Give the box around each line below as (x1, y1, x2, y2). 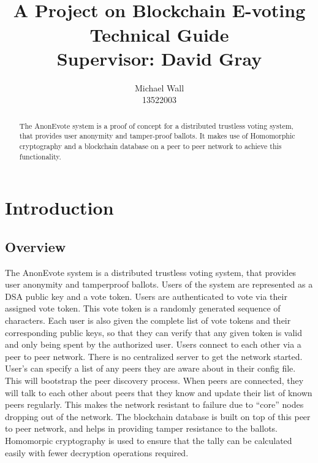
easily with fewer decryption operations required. (5, 446, 189, 459)
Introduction (5, 195, 114, 220)
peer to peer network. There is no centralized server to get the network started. (5, 350, 303, 362)
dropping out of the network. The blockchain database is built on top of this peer (5, 410, 311, 423)
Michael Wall (134, 81, 184, 94)
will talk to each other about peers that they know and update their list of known (5, 386, 312, 399)
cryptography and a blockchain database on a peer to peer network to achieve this (19, 140, 282, 151)
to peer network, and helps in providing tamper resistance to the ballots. (5, 422, 278, 435)
